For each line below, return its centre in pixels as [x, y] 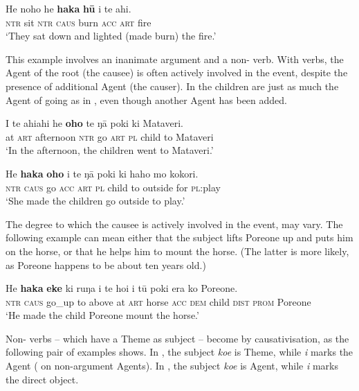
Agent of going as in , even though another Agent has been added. [146, 99]
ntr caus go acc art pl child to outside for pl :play [113, 187]
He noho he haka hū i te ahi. [68, 8]
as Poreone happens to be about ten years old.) [106, 264]
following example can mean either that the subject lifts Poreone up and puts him [179, 237]
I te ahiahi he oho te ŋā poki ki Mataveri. [94, 123]
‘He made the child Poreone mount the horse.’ [102, 315]
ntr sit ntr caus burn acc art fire [79, 22]
